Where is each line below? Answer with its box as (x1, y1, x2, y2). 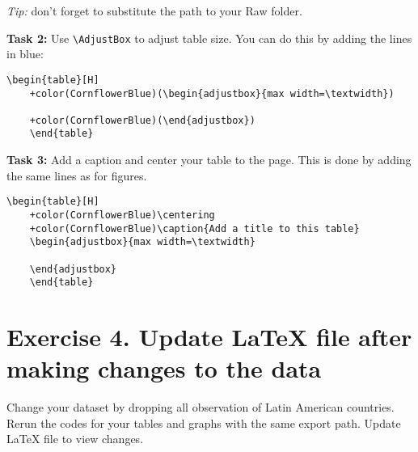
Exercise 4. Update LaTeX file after (6, 320, 412, 353)
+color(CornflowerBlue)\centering (29, 209, 215, 221)
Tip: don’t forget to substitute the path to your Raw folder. (6, 2, 302, 19)
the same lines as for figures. (6, 167, 147, 184)
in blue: (6, 45, 44, 62)
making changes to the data (6, 352, 322, 385)
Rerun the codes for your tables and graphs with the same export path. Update (6, 414, 401, 431)
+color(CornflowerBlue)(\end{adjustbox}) (29, 114, 255, 126)
